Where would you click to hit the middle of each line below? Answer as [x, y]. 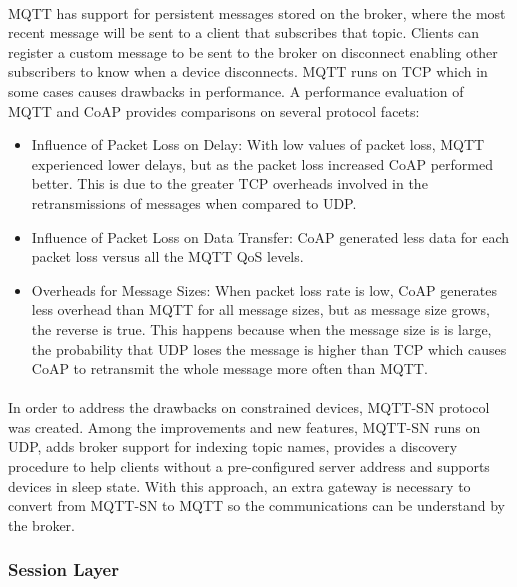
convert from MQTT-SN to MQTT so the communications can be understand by [256, 505]
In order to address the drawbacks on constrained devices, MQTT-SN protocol [249, 407]
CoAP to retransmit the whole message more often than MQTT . [229, 368]
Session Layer [63, 569]
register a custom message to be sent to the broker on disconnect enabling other [253, 51]
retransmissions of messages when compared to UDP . [194, 202]
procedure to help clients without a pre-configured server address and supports [249, 466]
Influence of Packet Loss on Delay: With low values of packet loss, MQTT [258, 144]
